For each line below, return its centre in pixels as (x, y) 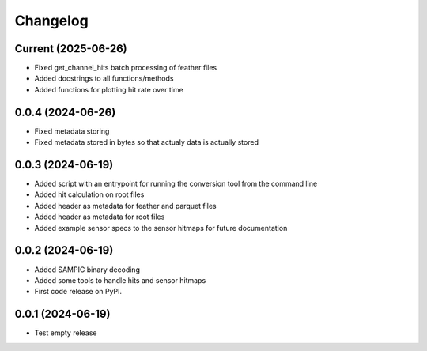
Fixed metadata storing (72, 131)
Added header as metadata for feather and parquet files (125, 206)
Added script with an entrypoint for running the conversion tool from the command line (176, 184)
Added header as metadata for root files (100, 217)
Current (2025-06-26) (71, 49)
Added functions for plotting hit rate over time (109, 89)
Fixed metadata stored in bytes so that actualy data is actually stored (146, 142)
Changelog (51, 21)
